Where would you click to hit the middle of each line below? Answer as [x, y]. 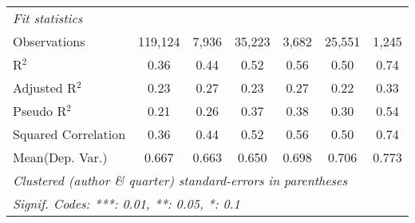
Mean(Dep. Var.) [60, 157]
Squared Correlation [69, 134]
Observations [49, 41]
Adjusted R [45, 88]
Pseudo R [40, 111]
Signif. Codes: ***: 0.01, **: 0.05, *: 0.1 [126, 203]
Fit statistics [48, 18]
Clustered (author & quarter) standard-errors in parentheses [180, 180]
